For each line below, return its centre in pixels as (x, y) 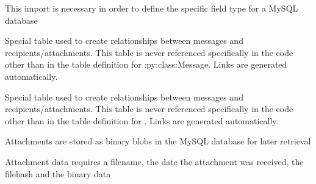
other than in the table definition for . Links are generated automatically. (142, 120)
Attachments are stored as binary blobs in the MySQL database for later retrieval (158, 141)
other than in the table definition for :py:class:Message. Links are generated (146, 64)
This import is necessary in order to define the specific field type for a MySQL (152, 8)
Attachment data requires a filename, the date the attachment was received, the (154, 161)
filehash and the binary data (58, 173)
